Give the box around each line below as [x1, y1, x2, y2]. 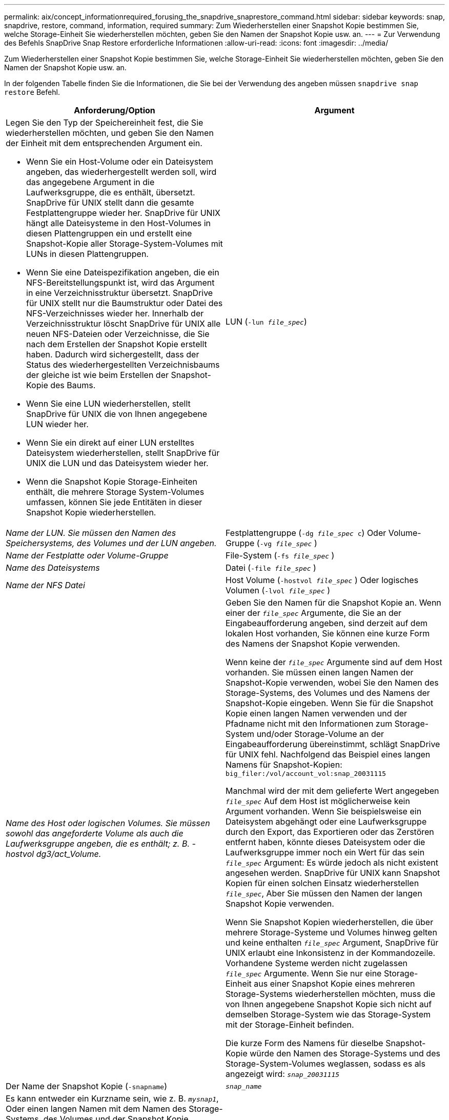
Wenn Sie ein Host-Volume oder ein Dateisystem [26, 156, 213, 167]
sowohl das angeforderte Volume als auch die [6, 828, 183, 838]
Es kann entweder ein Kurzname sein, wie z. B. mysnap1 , [6, 1093, 219, 1104]
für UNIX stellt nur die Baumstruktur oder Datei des [26, 298, 223, 308]
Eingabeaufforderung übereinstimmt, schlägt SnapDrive [226, 739, 440, 749]
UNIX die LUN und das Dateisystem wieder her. [26, 458, 209, 468]
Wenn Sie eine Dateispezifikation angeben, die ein [26, 267, 219, 277]
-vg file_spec [259, 540, 312, 548]
